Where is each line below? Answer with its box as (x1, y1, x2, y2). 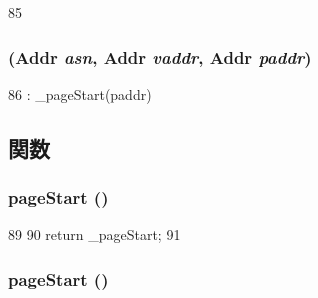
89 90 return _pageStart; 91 (8, 224, 181, 245)
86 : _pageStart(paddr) (8, 83, 152, 104)
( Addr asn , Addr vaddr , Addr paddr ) (8, 44, 312, 69)
